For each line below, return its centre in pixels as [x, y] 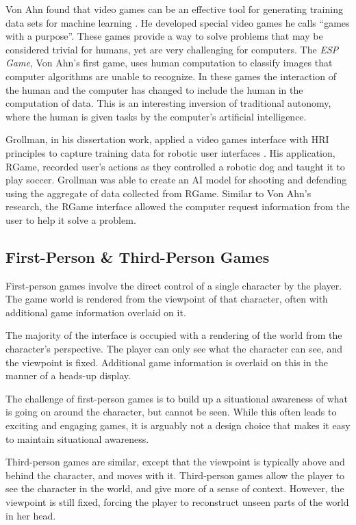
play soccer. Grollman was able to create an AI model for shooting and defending [176, 180]
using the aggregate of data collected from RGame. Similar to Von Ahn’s [158, 193]
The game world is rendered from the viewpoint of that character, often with [167, 299]
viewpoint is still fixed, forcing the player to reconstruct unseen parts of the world [177, 502]
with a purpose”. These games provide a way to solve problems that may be [164, 36]
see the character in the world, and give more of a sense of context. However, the [175, 488]
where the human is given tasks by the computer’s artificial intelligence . [156, 116]
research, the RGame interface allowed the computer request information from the [178, 206]
